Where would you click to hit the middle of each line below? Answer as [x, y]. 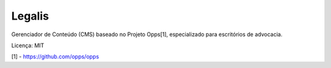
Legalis [30, 16]
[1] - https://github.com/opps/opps [55, 57]
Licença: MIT [28, 45]
